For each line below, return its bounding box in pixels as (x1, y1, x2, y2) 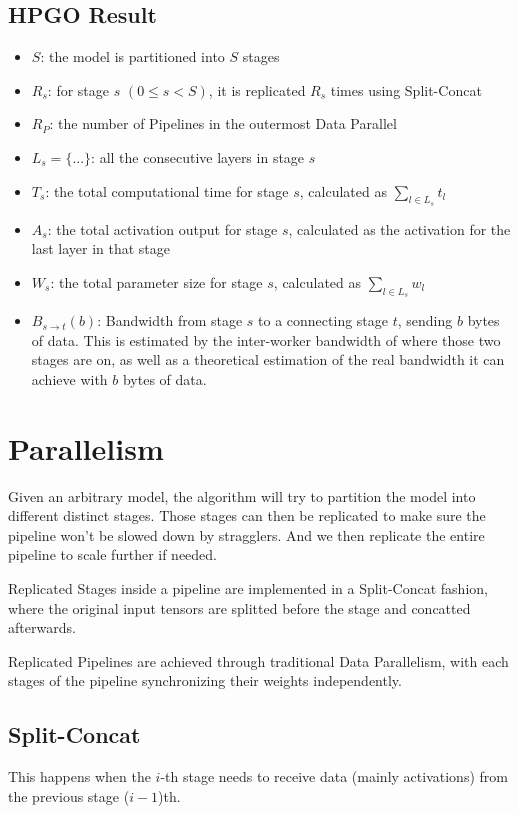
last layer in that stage (31, 238, 171, 259)
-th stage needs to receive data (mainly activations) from (160, 766, 508, 787)
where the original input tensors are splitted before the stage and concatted (8, 597, 471, 618)
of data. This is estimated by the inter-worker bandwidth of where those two (31, 329, 501, 350)
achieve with (31, 368, 108, 389)
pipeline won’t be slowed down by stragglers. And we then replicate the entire (8, 524, 485, 545)
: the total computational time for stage (45, 180, 289, 201)
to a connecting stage (258, 310, 389, 331)
